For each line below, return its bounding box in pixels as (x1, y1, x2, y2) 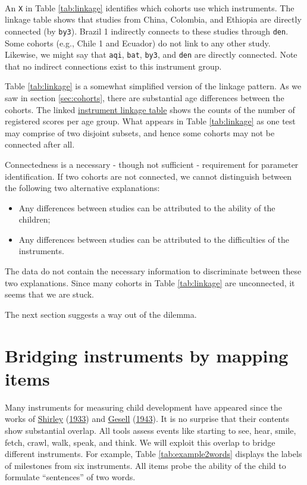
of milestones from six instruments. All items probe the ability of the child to (5, 459, 286, 471)
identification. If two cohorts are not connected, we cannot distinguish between (5, 170, 292, 182)
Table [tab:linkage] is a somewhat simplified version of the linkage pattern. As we (5, 80, 302, 92)
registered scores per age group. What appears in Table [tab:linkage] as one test (5, 115, 296, 127)
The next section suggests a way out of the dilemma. (5, 308, 197, 320)
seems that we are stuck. (5, 288, 94, 301)
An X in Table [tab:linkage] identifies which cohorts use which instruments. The (5, 1, 295, 14)
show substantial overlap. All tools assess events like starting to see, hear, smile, (5, 424, 296, 436)
